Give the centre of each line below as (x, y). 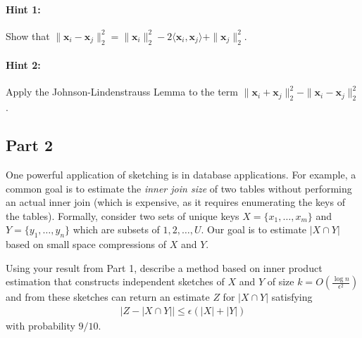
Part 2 (30, 145)
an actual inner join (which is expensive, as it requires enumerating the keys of (175, 202)
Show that (28, 35)
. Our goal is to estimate (254, 229)
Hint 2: (23, 65)
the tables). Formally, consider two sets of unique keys (123, 215)
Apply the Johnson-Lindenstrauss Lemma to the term (122, 92)
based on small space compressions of (86, 244)
